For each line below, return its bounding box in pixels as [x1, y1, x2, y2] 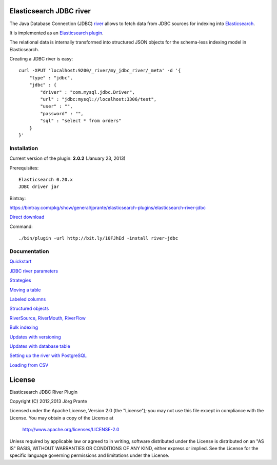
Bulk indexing [9, 324, 38, 330]
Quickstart [9, 259, 32, 265]
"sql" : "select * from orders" [40, 118, 122, 124]
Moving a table [9, 287, 41, 293]
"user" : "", [40, 103, 73, 110]
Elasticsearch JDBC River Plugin [9, 389, 78, 395]
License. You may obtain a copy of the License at [9, 415, 114, 421]
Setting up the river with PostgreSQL [9, 352, 87, 358]
